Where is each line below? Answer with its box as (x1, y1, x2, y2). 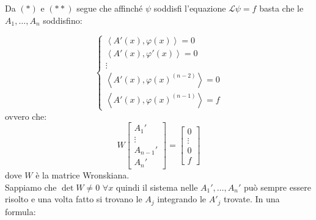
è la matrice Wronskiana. (35, 168, 130, 181)
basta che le (259, 2, 304, 14)
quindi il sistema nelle (116, 180, 198, 193)
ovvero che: (5, 109, 47, 122)
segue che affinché (76, 2, 143, 14)
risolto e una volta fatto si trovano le (5, 193, 142, 205)
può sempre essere (243, 180, 311, 193)
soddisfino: (43, 13, 83, 26)
